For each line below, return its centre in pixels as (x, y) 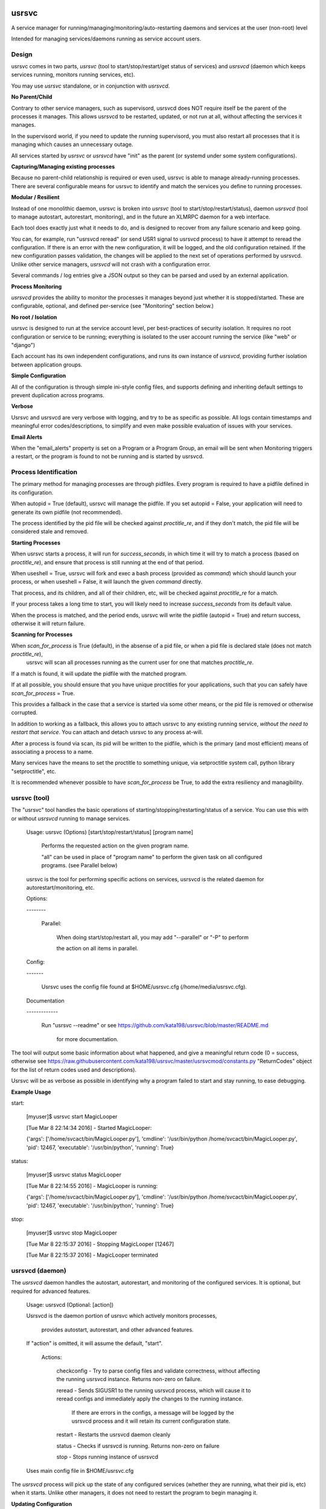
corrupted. (24, 713)
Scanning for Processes (42, 634)
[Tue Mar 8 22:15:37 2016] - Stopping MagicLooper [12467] (100, 1244)
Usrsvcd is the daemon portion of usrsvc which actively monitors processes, (122, 1316)
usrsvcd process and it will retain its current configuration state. (151, 1421)
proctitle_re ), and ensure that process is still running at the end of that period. (107, 562)
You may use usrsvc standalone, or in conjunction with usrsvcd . (91, 86)
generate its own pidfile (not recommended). (67, 512)
